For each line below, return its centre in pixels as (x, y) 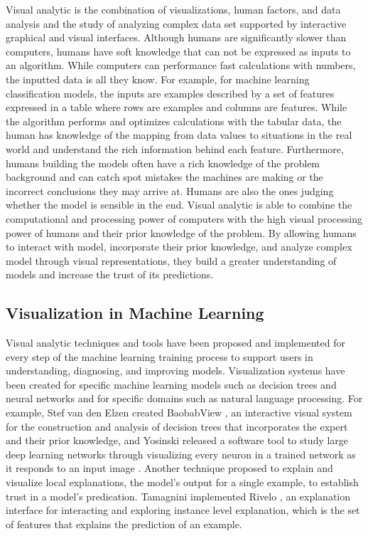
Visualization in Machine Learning (135, 313)
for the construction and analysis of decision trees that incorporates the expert (177, 426)
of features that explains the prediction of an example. (124, 524)
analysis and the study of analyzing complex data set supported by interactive (176, 23)
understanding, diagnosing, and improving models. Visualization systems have (175, 371)
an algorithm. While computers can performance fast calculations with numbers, (181, 65)
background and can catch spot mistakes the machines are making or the (164, 177)
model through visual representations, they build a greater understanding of (171, 260)
